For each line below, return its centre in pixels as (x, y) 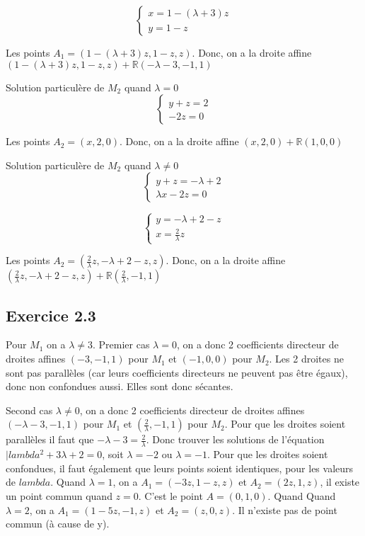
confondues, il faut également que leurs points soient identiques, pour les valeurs (180, 468)
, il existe (340, 482)
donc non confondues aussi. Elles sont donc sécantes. (120, 386)
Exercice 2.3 (51, 315)
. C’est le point (170, 496)
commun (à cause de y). (58, 524)
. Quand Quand (302, 496)
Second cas (29, 410)
